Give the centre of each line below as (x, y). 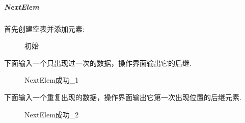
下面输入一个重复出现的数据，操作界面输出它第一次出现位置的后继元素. (123, 97)
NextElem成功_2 (52, 114)
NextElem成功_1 (52, 80)
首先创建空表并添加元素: (44, 28)
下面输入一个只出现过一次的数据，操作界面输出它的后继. (98, 63)
